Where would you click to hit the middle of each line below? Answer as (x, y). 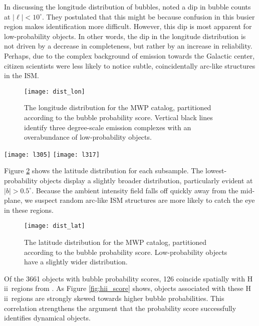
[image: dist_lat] (55, 226)
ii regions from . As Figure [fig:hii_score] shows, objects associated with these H (127, 288)
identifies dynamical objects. (47, 318)
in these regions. (29, 210)
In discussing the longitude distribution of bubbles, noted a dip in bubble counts (127, 7)
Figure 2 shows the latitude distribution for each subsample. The (104, 171)
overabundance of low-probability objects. (88, 137)
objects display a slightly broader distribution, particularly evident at (146, 181)
